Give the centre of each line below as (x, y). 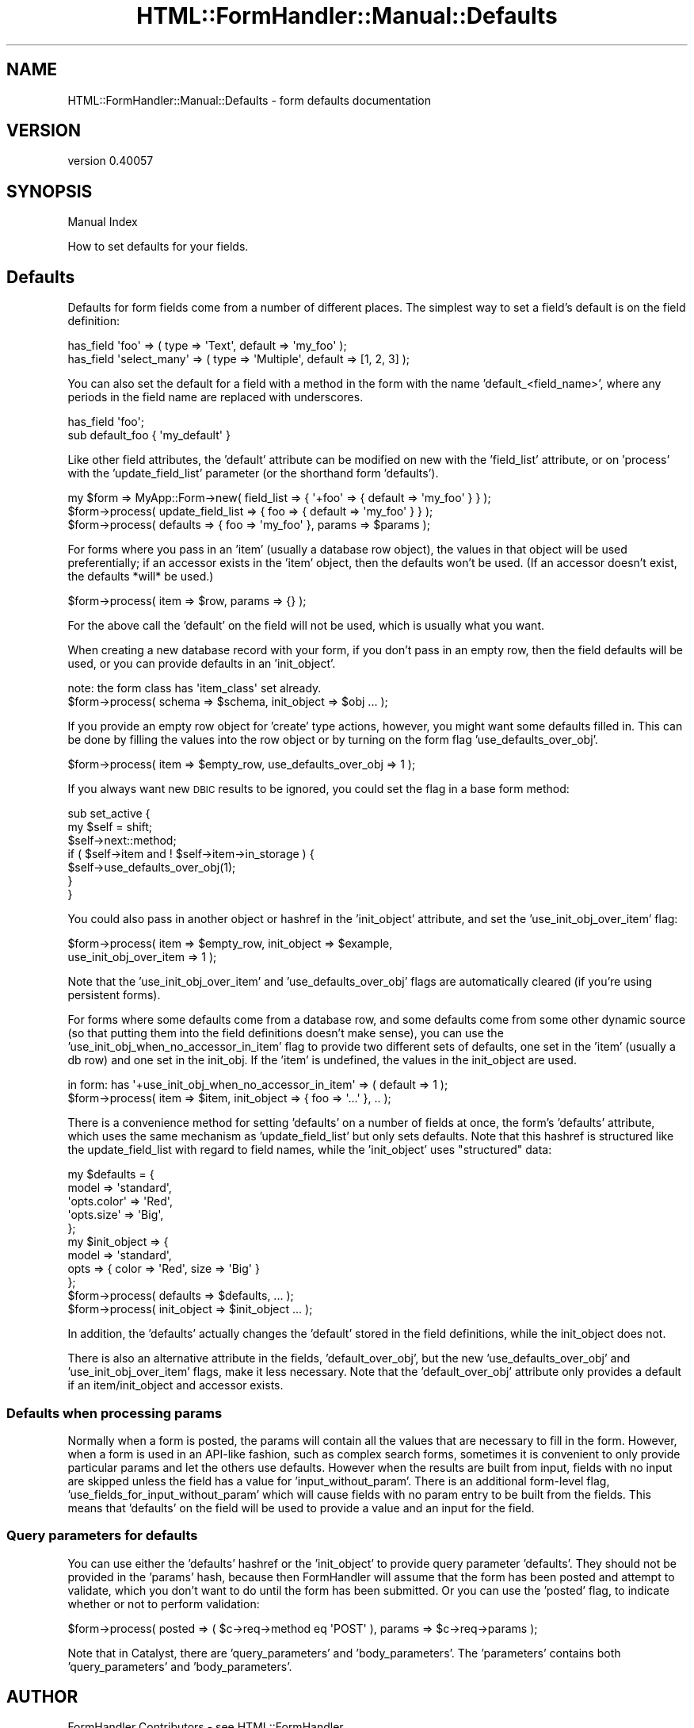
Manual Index (103, 222)
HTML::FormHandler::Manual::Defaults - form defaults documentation (249, 100)
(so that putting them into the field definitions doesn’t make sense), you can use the (286, 1033)
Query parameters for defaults (102, 1536)
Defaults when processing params (114, 1413)
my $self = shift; (110, 827)
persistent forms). (114, 995)
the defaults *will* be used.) (141, 577)
